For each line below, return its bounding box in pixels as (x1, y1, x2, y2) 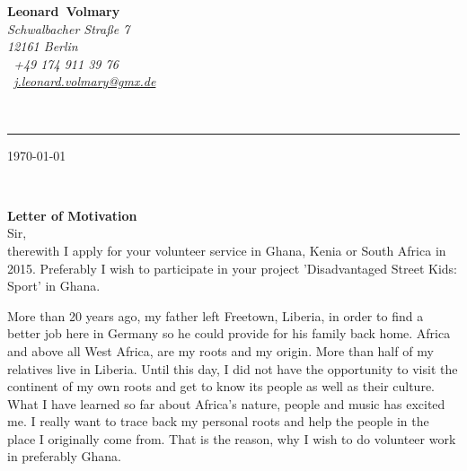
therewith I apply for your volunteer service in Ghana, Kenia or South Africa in (7, 240, 446, 259)
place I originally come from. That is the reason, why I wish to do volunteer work (7, 429, 456, 448)
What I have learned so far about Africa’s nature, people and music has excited (7, 394, 445, 413)
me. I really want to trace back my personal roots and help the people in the (7, 412, 429, 431)
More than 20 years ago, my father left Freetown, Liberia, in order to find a (7, 306, 424, 325)
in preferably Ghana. (7, 447, 121, 466)
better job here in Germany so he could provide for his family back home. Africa (7, 324, 451, 343)
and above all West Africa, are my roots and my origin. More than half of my (7, 341, 434, 360)
